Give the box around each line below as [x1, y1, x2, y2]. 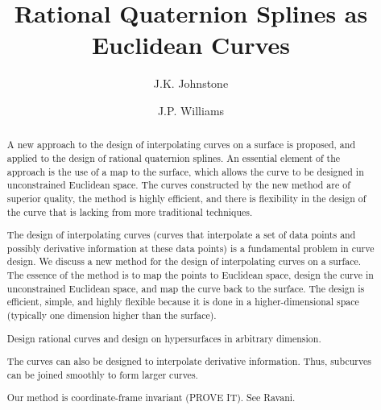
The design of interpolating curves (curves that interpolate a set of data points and [6, 228, 356, 242]
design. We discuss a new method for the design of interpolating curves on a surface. [6, 255, 362, 268]
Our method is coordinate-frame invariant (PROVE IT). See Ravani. [6, 391, 296, 404]
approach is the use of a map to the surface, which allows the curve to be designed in [6, 164, 364, 178]
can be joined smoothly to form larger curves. [6, 367, 198, 381]
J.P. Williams [157, 101, 225, 118]
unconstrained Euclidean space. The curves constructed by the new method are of [6, 178, 350, 192]
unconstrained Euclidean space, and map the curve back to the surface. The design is [6, 281, 365, 295]
